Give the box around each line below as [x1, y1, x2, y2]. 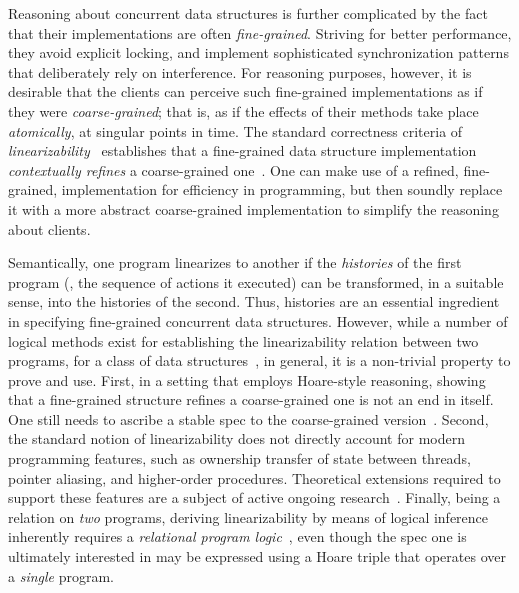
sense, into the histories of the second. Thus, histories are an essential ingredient [8, 291, 500, 312]
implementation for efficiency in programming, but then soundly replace [61, 179, 503, 200]
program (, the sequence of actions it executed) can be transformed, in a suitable [8, 271, 504, 292]
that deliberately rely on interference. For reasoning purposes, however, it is [8, 61, 472, 82]
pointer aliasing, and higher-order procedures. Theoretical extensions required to [8, 467, 501, 488]
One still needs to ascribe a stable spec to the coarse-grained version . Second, [8, 408, 489, 429]
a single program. [8, 565, 115, 586]
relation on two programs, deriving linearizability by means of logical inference [8, 506, 489, 527]
